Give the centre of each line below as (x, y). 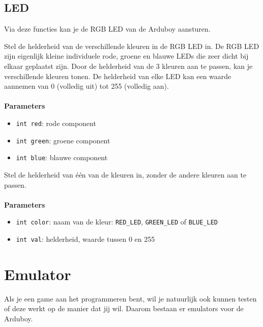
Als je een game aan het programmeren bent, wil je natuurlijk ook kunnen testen (130, 298)
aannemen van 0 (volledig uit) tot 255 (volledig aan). (86, 86)
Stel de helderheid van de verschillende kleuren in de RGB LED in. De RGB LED (132, 46)
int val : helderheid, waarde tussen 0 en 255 (85, 238)
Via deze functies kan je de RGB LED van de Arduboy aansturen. (107, 29)
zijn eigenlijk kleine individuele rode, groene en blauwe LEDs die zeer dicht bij (126, 56)
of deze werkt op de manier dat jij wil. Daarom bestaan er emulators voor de (124, 308)
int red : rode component (56, 123)
